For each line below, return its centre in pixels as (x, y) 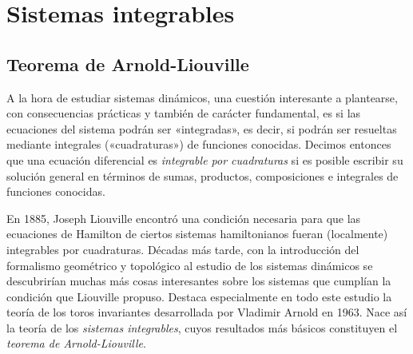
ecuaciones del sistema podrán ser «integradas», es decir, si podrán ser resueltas (202, 128)
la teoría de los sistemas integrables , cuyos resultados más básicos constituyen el (202, 327)
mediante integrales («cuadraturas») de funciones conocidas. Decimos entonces (199, 144)
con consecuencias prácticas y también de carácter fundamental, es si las (184, 113)
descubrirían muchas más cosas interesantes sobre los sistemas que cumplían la (199, 281)
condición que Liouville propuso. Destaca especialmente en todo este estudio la (199, 296)
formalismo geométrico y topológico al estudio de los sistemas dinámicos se (190, 265)
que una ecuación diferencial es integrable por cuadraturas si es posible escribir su (205, 159)
